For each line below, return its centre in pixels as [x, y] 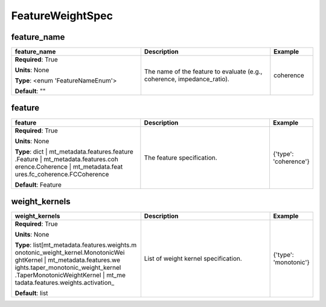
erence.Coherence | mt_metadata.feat [69, 167]
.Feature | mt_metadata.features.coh [67, 159]
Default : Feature [38, 185]
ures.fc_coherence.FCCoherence [62, 174]
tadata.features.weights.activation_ [65, 283]
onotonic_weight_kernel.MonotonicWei [70, 253]
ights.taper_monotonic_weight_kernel [68, 268]
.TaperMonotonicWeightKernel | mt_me [70, 275]
